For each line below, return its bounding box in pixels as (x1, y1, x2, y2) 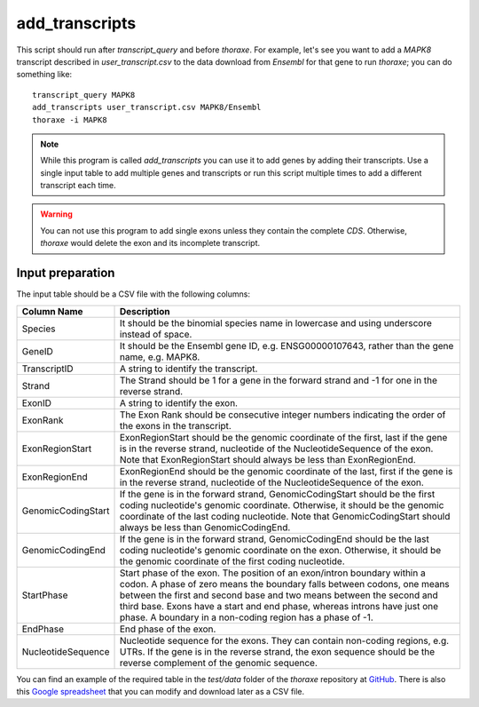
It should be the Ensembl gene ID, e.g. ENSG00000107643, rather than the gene (120, 339, 454, 352)
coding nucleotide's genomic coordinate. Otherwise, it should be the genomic (120, 498, 444, 511)
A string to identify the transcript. (120, 362, 258, 375)
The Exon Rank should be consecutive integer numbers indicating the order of (120, 409, 446, 421)
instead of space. (120, 328, 192, 340)
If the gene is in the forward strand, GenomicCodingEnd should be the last (120, 533, 429, 545)
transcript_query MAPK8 (32, 90, 136, 99)
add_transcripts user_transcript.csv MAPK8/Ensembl (32, 102, 262, 113)
